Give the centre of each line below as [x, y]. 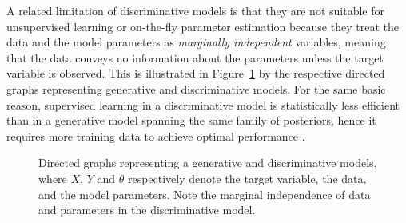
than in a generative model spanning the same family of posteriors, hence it [191, 120]
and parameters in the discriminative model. [147, 210]
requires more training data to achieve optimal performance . [156, 135]
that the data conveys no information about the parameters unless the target [195, 57]
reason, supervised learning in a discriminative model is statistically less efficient [203, 104]
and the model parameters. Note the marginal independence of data [205, 194]
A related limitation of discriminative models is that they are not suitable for [195, 10]
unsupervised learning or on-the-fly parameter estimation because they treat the [203, 26]
